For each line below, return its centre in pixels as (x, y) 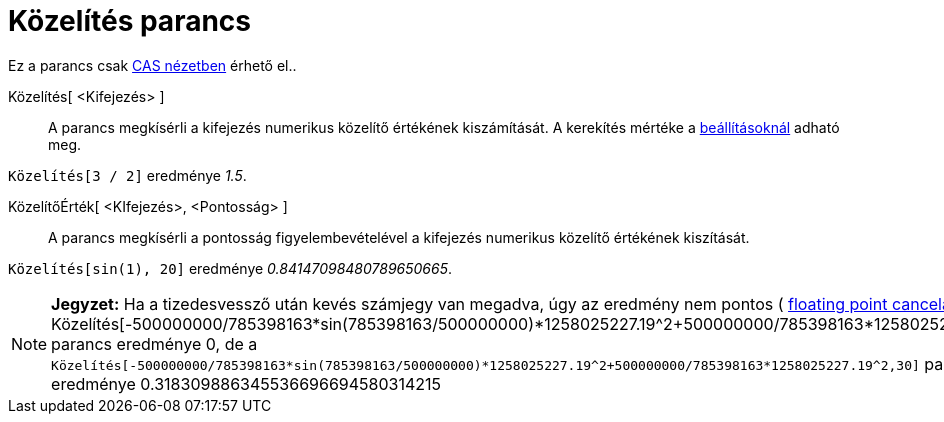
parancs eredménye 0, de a (154, 343)
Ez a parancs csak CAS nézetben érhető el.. (152, 65)
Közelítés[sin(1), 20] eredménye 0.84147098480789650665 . (230, 268)
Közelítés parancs (129, 21)
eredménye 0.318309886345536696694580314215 (246, 383)
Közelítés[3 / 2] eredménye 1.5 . (127, 175)
